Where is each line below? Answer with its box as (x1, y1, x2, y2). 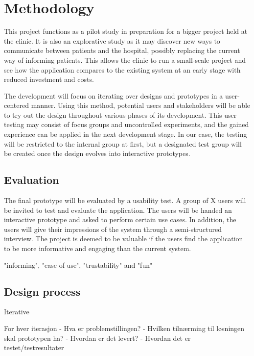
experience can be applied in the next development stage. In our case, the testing (4, 129, 247, 139)
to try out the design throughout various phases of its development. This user (4, 109, 237, 120)
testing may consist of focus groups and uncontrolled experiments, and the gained (4, 119, 249, 129)
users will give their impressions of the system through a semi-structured (4, 224, 222, 234)
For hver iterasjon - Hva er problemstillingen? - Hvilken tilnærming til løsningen (4, 323, 245, 333)
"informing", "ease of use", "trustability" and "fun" (4, 259, 153, 270)
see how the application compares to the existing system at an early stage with (4, 64, 241, 75)
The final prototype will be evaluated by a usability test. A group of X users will (4, 195, 246, 205)
